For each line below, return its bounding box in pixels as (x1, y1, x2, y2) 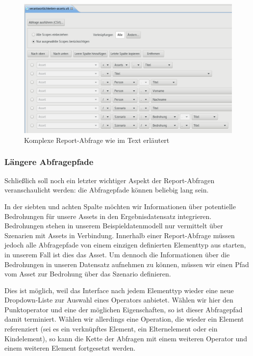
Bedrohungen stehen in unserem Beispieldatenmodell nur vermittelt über (4, 220, 223, 231)
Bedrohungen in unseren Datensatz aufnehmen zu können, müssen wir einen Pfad (4, 259, 249, 269)
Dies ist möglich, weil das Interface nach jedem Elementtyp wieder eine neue (4, 285, 234, 295)
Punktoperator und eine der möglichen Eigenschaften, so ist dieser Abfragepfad (4, 304, 243, 314)
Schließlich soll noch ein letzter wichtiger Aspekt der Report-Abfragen (4, 175, 215, 185)
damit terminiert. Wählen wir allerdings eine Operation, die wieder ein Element (4, 314, 244, 324)
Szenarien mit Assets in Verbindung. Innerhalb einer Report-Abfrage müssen (4, 230, 235, 240)
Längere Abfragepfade (4, 156, 94, 168)
